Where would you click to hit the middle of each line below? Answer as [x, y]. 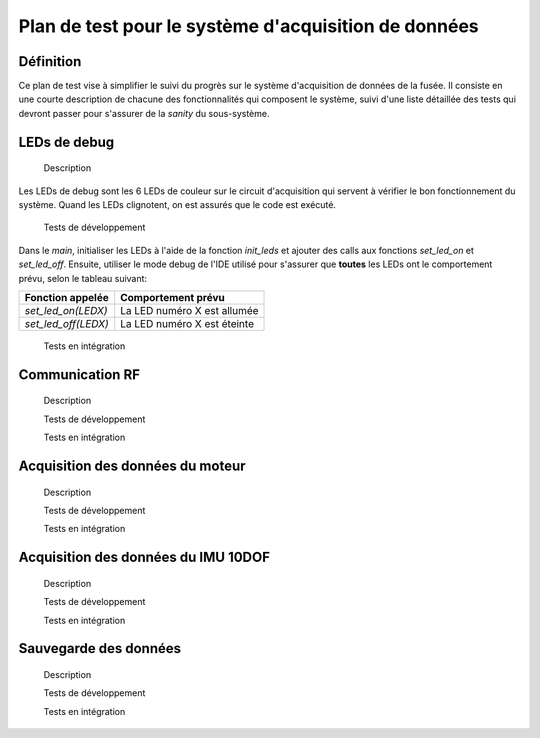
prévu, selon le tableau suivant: [83, 278]
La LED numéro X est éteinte [187, 323]
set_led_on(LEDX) [66, 310]
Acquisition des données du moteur [132, 465]
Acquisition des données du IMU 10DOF [144, 557]
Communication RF [79, 374]
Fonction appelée [66, 297]
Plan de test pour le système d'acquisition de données [248, 26]
